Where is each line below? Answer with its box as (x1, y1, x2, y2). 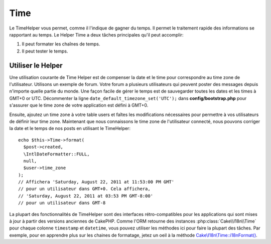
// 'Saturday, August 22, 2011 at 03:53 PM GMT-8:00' (18, 193, 153, 198)
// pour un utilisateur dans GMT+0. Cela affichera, (18, 186, 151, 192)
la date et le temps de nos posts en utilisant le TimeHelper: (9, 125, 130, 131)
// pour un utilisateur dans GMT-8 (18, 200, 106, 206)
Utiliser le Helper (9, 61, 63, 69)
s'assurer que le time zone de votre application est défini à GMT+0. (9, 102, 149, 108)
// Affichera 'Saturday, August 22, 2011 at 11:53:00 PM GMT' (18, 179, 175, 185)
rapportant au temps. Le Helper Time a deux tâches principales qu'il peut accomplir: (9, 31, 184, 37)
